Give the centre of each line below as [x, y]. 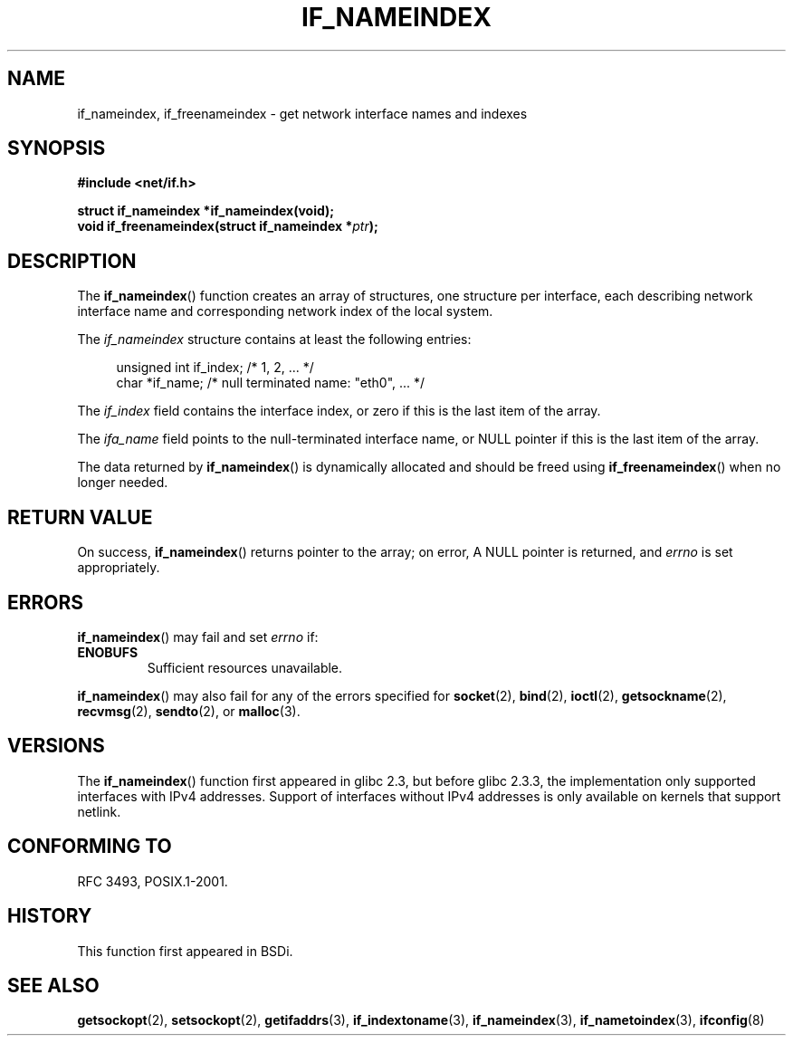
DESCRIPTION [72, 261]
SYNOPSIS [57, 148]
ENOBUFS [108, 652]
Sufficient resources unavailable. [245, 667]
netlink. [99, 811]
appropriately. [119, 568]
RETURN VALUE [80, 517]
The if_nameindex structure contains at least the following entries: [274, 340]
